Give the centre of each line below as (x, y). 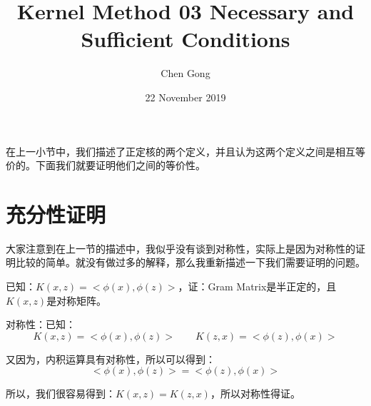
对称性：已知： (41, 324)
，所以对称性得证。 (255, 394)
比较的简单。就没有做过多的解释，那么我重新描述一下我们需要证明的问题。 (190, 262)
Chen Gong (185, 73)
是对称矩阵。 (77, 300)
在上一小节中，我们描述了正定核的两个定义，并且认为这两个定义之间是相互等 (185, 151)
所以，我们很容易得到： (61, 394)
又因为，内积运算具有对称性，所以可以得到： (111, 359)
